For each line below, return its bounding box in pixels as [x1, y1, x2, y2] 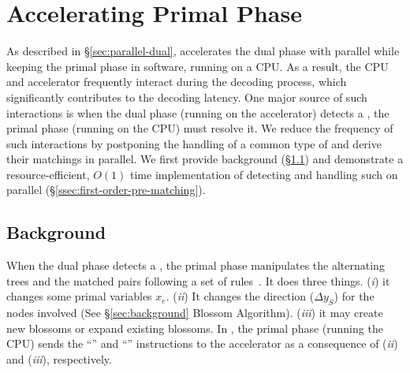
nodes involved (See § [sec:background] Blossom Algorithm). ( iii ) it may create [6, 304, 383, 321]
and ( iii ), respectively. [6, 351, 112, 367]
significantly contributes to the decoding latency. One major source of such [6, 88, 367, 105]
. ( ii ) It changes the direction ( [166, 288, 315, 304]
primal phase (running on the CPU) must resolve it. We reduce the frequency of [6, 120, 393, 136]
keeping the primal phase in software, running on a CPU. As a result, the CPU [6, 58, 389, 74]
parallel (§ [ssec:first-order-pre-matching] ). [6, 181, 206, 198]
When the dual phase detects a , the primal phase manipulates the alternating [6, 257, 385, 274]
